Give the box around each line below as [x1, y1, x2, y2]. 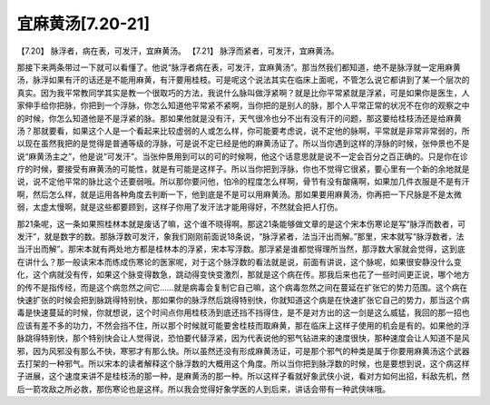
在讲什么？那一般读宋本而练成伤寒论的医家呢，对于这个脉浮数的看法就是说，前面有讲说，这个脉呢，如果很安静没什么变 [16, 256, 462, 267]
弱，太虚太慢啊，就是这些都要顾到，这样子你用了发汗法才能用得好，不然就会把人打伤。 [16, 202, 343, 212]
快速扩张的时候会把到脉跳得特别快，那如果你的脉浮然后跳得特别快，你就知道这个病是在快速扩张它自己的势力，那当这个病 [16, 294, 470, 305]
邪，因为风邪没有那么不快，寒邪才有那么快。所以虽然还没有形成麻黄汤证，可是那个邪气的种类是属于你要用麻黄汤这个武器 [16, 345, 470, 356]
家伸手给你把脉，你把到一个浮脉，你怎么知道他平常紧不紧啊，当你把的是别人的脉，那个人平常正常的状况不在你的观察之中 [16, 100, 470, 111]
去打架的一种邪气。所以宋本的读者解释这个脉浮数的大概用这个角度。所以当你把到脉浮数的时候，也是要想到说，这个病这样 [16, 358, 470, 369]
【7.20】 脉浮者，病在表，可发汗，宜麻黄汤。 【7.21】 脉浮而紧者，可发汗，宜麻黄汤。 [16, 45, 339, 56]
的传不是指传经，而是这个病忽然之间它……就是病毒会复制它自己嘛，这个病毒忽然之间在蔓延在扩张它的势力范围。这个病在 [16, 282, 468, 292]
